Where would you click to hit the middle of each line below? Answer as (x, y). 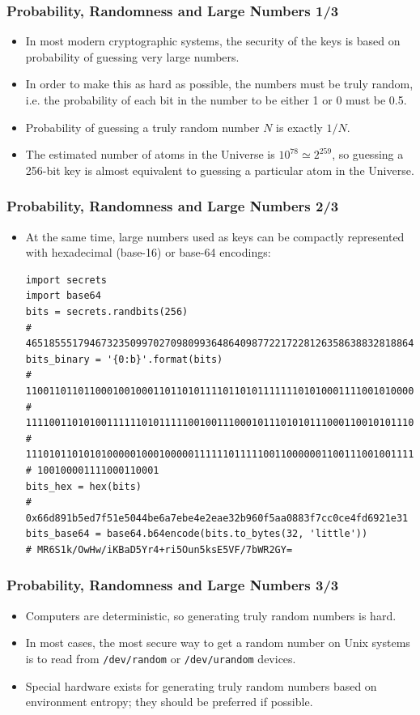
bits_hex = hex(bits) (83, 486)
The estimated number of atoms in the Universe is (150, 154)
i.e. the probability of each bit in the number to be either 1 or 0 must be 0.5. (216, 100)
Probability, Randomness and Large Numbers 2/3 (173, 206)
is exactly (299, 127)
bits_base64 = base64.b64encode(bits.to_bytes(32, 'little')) (197, 534)
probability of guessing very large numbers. (132, 56)
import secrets (66, 280)
